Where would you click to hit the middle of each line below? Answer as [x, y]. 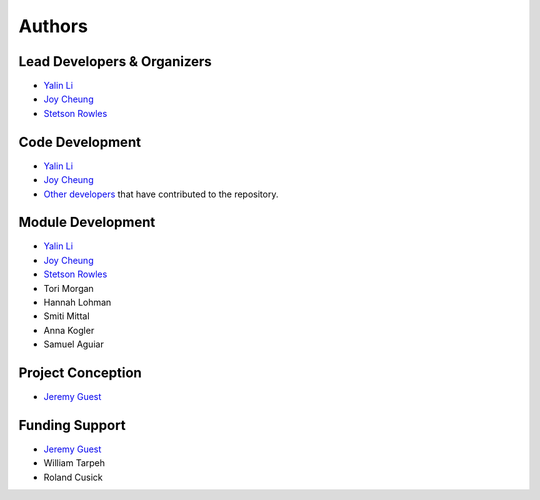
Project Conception [80, 372]
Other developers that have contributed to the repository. [161, 194]
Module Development [87, 222]
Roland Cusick [73, 477]
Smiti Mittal [66, 316]
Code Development [80, 141]
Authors [53, 26]
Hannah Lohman [77, 302]
